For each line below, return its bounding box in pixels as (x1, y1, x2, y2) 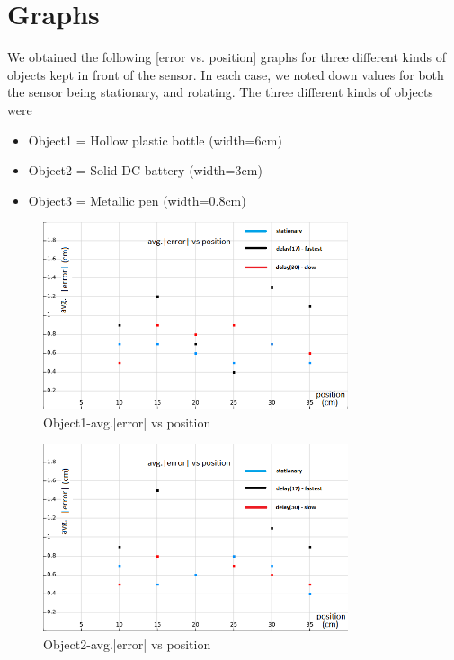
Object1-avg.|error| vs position (43, 412, 211, 431)
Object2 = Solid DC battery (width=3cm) (28, 161, 263, 180)
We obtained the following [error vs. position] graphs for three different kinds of (7, 48, 446, 66)
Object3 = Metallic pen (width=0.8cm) (28, 190, 246, 209)
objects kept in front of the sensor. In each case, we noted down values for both (7, 65, 444, 84)
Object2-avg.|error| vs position (43, 634, 211, 653)
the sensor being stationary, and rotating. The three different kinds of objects (7, 83, 433, 101)
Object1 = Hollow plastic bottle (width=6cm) (28, 130, 282, 149)
